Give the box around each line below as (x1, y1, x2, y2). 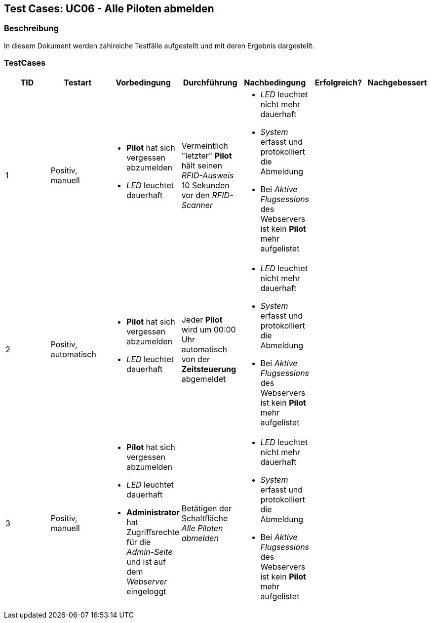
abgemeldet (181, 374, 226, 384)
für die (126, 537, 151, 547)
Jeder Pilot (181, 314, 223, 325)
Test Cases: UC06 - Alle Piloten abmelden (4, 2, 214, 15)
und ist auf (126, 556, 166, 567)
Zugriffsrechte (126, 527, 180, 537)
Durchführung (183, 77, 237, 87)
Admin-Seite (126, 546, 173, 557)
